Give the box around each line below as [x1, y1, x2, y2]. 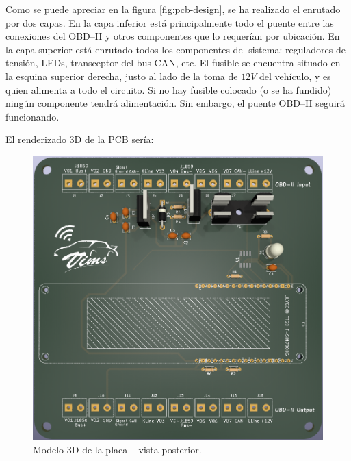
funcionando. [5, 109, 60, 123]
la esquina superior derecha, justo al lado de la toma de [5, 68, 238, 83]
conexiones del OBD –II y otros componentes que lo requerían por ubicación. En [5, 29, 340, 43]
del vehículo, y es [259, 68, 331, 83]
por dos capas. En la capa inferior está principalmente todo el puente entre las [5, 15, 334, 29]
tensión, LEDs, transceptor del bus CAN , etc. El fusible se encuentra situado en [5, 55, 341, 70]
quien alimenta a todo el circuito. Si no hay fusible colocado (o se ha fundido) [5, 82, 332, 97]
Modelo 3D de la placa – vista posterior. [33, 443, 202, 457]
